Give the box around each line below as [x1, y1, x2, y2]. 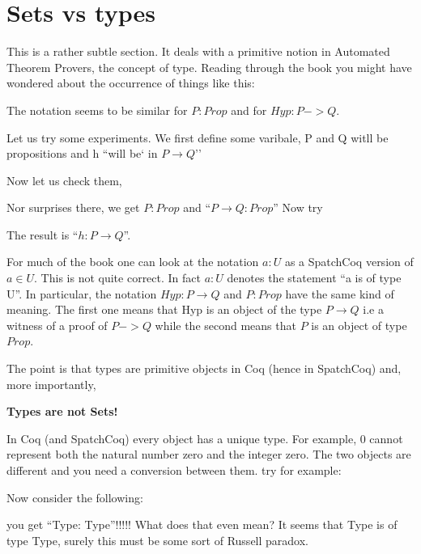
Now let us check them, [6, 171, 122, 188]
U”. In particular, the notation [6, 285, 157, 302]
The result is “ [6, 226, 79, 243]
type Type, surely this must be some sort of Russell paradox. [6, 531, 308, 548]
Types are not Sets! [6, 403, 118, 420]
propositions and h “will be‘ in [6, 145, 158, 162]
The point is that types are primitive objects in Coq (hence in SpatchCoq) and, [6, 360, 402, 377]
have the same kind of [285, 285, 394, 302]
